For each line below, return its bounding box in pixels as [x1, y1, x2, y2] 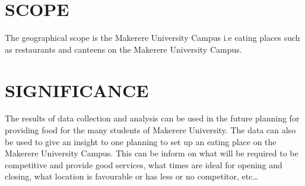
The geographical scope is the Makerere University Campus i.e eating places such [5, 31, 300, 44]
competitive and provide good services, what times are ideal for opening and [5, 158, 282, 171]
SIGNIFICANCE [5, 78, 149, 102]
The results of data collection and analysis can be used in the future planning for [5, 112, 300, 124]
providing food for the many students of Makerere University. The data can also [5, 124, 296, 136]
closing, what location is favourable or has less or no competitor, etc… [5, 170, 258, 182]
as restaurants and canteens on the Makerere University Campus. [5, 43, 242, 55]
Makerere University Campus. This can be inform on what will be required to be [5, 147, 298, 159]
